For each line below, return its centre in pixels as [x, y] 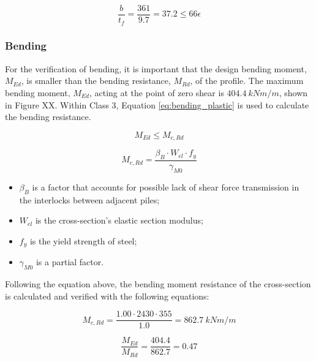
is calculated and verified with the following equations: [107, 296]
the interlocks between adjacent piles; [89, 199]
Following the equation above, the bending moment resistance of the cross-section [158, 284]
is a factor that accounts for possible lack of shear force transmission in [166, 187]
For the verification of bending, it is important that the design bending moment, [156, 68]
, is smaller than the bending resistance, [96, 81]
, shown [293, 92]
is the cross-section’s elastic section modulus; [119, 220]
